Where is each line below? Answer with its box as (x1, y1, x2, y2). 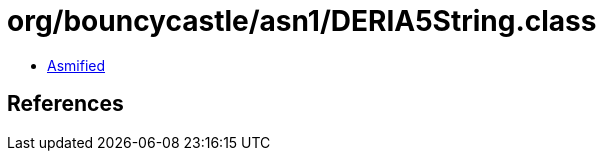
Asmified (47, 56, 106, 74)
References (7, 91, 124, 117)
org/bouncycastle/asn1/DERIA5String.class (7, 4, 597, 38)
